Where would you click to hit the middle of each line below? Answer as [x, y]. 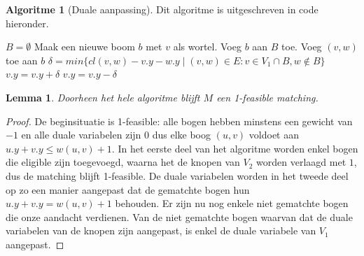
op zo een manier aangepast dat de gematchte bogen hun [128, 189]
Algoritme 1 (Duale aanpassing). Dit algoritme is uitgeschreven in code [162, 9]
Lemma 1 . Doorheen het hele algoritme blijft [103, 97]
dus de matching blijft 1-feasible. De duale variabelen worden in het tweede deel [177, 175]
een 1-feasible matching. [267, 97]
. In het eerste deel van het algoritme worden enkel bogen [235, 148]
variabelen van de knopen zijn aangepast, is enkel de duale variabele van [161, 230]
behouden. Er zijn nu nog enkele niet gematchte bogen [232, 203]
